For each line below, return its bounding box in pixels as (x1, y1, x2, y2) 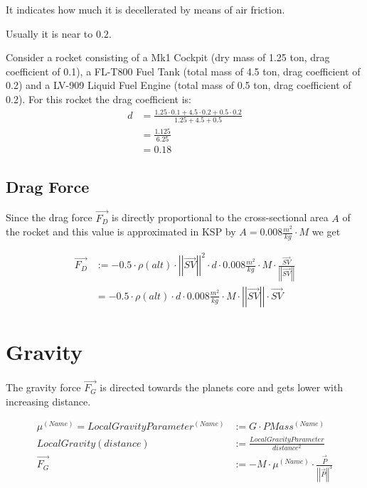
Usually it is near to (6, 26, 93, 41)
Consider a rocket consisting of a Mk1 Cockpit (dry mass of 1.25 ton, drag (6, 50, 330, 65)
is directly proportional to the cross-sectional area (112, 210, 329, 225)
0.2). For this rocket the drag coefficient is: (6, 91, 192, 106)
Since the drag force (6, 210, 92, 225)
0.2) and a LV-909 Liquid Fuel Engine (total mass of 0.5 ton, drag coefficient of (6, 78, 351, 92)
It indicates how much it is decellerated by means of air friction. (6, 2, 285, 16)
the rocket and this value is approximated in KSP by (6, 224, 236, 239)
